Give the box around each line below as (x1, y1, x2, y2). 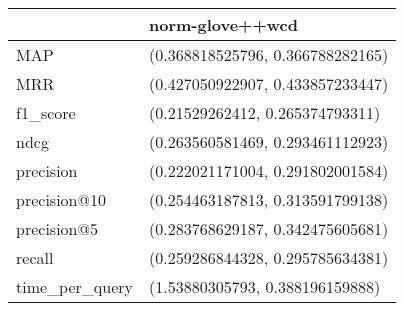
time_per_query (16, 275, 133, 298)
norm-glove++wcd (149, 13, 298, 36)
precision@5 (16, 217, 98, 240)
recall (16, 246, 54, 269)
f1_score (16, 101, 76, 124)
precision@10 (16, 188, 106, 211)
